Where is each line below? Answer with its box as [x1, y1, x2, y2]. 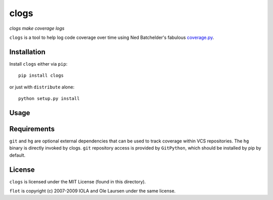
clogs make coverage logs [9, 25, 65, 31]
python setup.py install [18, 96, 80, 102]
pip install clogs [18, 73, 64, 78]
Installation [9, 47, 45, 56]
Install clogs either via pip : [9, 61, 68, 67]
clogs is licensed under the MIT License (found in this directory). [9, 178, 146, 184]
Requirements [9, 124, 55, 133]
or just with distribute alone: [9, 84, 75, 90]
